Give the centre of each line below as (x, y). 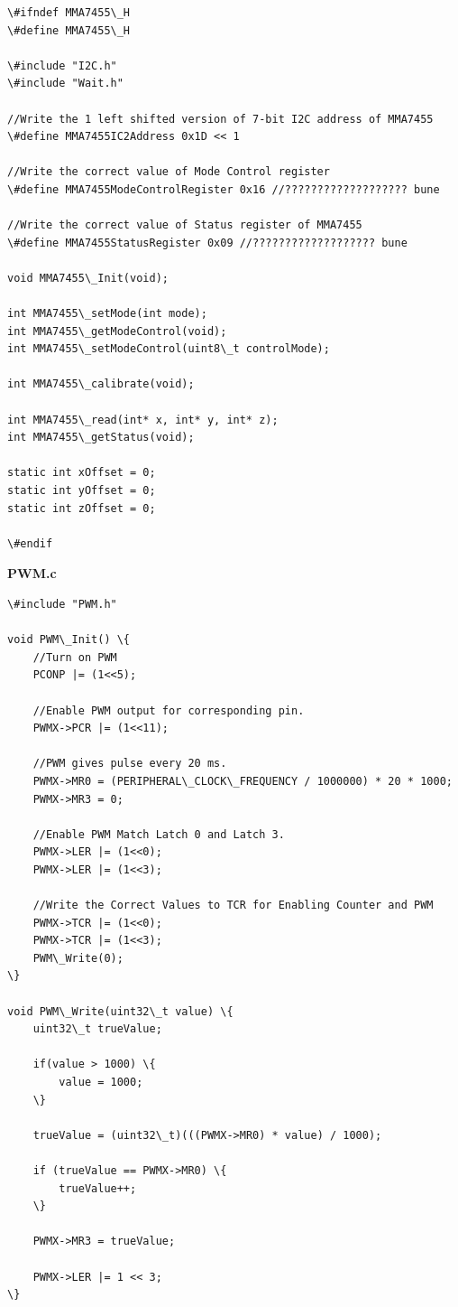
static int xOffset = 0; (82, 473)
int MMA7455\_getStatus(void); (101, 438)
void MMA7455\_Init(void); (88, 278)
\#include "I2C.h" (62, 65)
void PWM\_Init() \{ (69, 640)
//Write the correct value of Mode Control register (169, 172)
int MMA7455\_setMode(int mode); (107, 314)
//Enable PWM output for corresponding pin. (169, 710)
